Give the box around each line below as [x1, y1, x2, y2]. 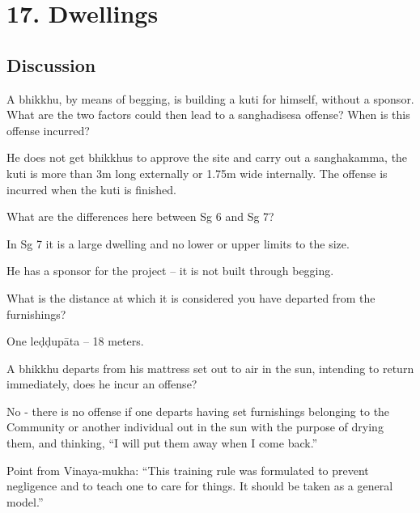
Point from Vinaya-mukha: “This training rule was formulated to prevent [6, 461, 369, 478]
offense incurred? [6, 121, 90, 138]
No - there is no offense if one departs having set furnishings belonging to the [6, 402, 390, 419]
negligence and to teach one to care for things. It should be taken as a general [6, 477, 393, 494]
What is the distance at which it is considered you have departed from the [6, 289, 375, 306]
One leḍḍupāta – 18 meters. [6, 333, 144, 350]
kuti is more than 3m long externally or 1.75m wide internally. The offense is [6, 164, 388, 181]
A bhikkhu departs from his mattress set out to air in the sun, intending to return [6, 359, 414, 376]
